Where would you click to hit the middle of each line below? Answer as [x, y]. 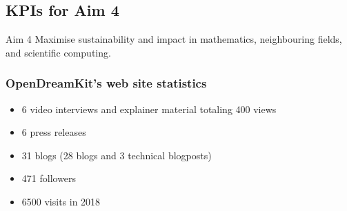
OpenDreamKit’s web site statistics [106, 83]
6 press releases [54, 132]
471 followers [49, 178]
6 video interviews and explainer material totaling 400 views [149, 109]
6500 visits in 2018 [61, 201]
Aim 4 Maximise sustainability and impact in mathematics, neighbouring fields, [174, 39]
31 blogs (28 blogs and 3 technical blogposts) [117, 155]
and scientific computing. [58, 52]
